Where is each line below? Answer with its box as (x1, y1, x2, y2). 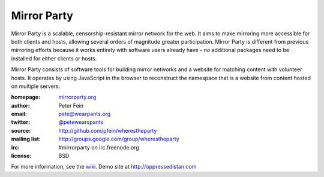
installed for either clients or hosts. (11, 54, 97, 62)
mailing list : (11, 135, 41, 143)
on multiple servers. (11, 83, 61, 90)
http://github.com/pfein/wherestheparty (58, 127, 157, 134)
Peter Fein (58, 102, 84, 109)
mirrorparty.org (58, 93, 97, 101)
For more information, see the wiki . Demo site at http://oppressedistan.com (11, 163, 197, 170)
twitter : (11, 118, 30, 126)
